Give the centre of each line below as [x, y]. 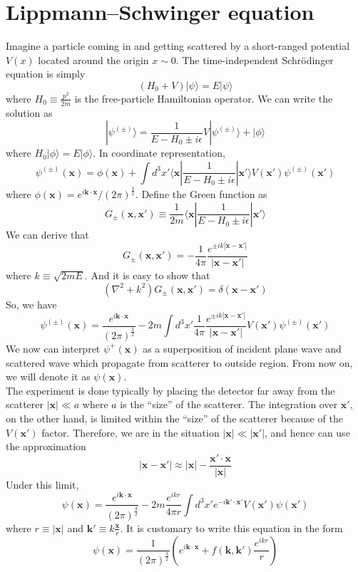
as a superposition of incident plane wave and [242, 348]
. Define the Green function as [201, 194]
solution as [29, 112]
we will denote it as [48, 376]
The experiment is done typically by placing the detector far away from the [170, 390]
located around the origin [93, 59]
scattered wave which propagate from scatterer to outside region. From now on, [179, 362]
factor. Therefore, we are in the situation [131, 432]
